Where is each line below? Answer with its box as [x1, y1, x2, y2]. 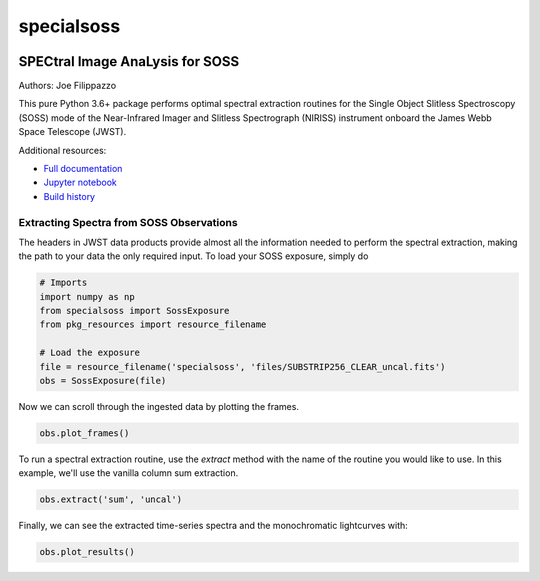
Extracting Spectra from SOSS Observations [18, 215, 239, 229]
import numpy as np [39, 291, 135, 302]
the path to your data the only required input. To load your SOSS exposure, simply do [18, 250, 369, 262]
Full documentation [43, 163, 123, 175]
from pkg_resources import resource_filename [39, 319, 267, 330]
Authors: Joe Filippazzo [18, 80, 117, 92]
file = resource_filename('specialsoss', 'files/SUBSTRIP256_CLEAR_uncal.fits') [39, 361, 446, 372]
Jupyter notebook [43, 176, 117, 189]
